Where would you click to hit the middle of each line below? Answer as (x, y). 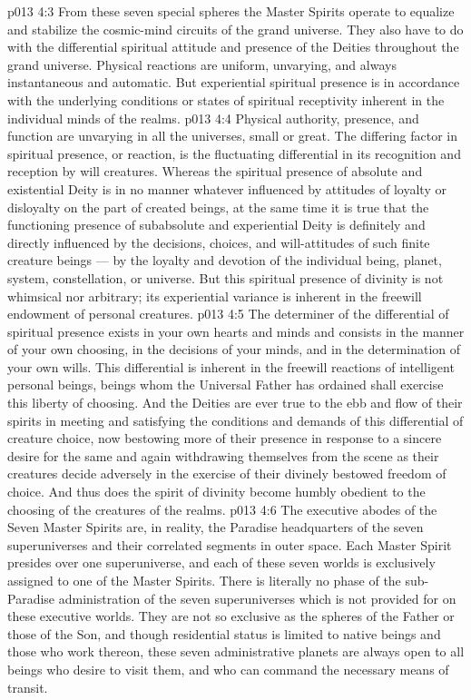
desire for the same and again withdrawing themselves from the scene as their (223, 455)
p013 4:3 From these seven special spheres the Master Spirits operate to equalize (231, 11)
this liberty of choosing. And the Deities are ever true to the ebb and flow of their (235, 403)
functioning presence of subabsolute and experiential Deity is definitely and (216, 225)
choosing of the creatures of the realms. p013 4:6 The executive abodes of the (222, 509)
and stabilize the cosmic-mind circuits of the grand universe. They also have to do (235, 29)
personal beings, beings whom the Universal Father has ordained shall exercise (226, 385)
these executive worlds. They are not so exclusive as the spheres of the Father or (231, 616)
